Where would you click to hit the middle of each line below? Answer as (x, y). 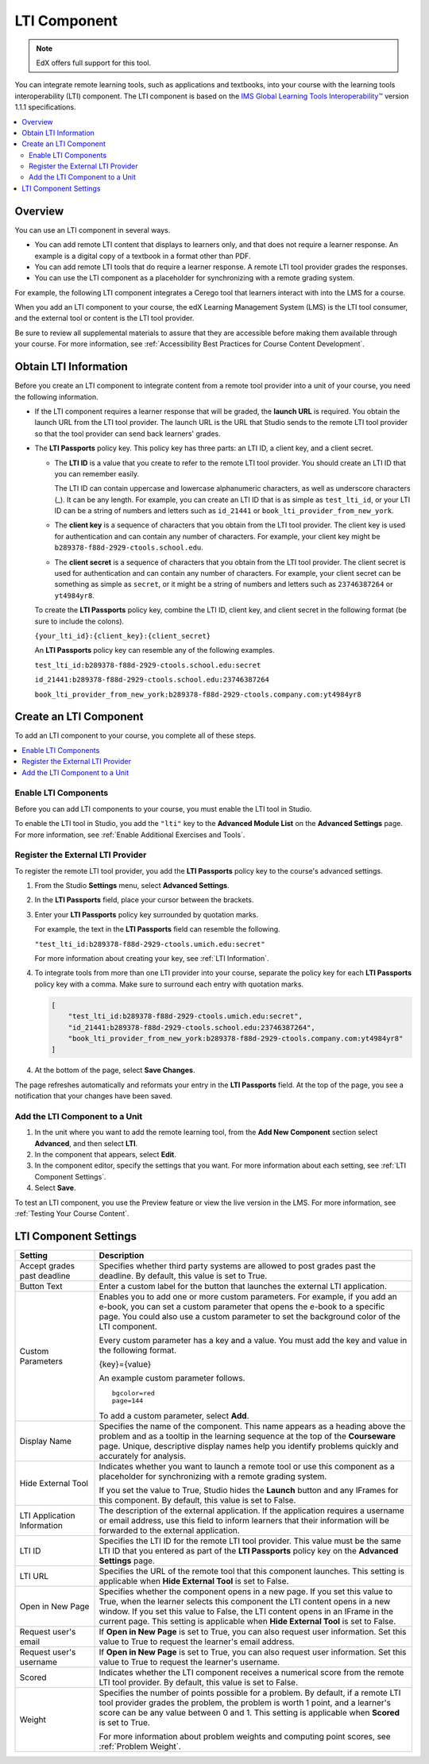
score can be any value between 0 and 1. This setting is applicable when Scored (249, 1712)
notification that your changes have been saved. (94, 1096)
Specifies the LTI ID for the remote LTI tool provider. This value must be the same (250, 1541)
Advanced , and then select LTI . (86, 1143)
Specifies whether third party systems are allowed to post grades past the (238, 1265)
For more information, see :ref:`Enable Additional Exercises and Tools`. (130, 835)
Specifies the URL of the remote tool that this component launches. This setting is (252, 1571)
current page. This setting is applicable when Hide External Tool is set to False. (247, 1621)
